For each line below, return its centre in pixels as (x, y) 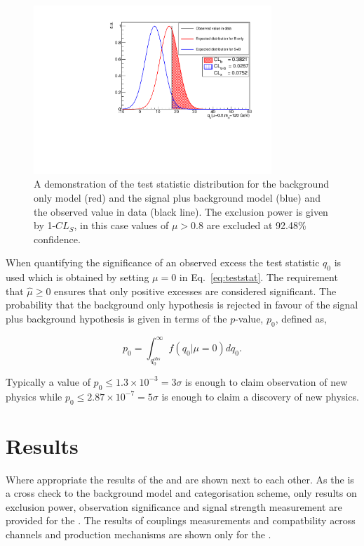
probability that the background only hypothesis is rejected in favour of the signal (182, 305)
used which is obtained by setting (77, 277)
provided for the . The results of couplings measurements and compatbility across (181, 520)
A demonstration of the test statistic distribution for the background (181, 184)
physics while (34, 396)
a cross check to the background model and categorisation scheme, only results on (181, 493)
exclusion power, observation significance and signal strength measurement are (174, 506)
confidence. (57, 239)
